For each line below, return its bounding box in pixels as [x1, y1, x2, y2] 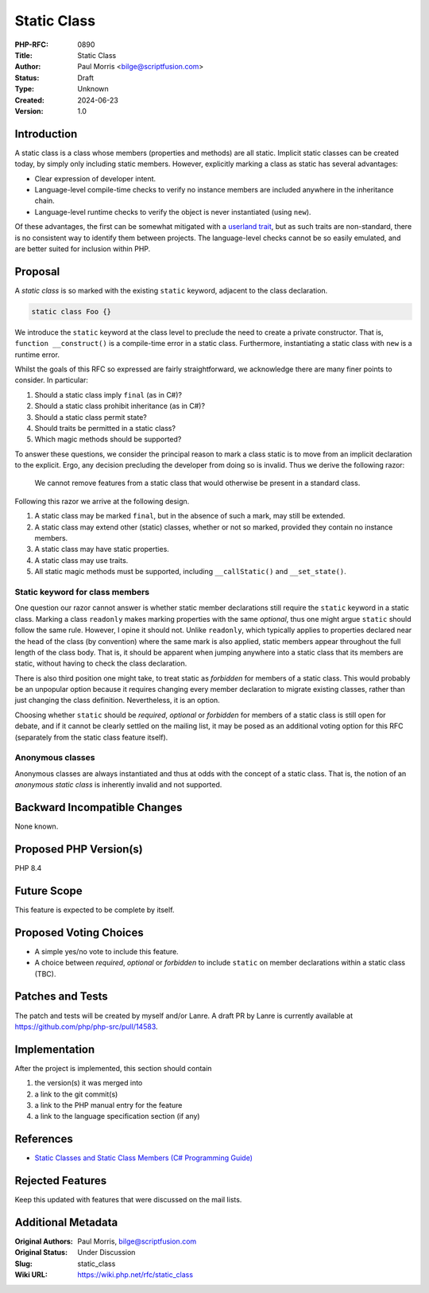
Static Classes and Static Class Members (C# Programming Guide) [34, 1153, 253, 1163]
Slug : [14, 1259, 33, 1268]
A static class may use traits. [34, 555, 129, 565]
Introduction [14, 127, 78, 141]
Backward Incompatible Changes [14, 801, 183, 814]
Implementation [14, 1043, 95, 1056]
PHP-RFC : [14, 40, 49, 49]
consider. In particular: [14, 375, 89, 385]
